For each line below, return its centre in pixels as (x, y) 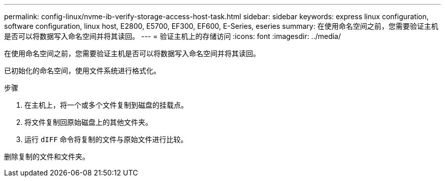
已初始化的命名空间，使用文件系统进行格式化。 (82, 71)
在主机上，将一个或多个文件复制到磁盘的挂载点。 (106, 105)
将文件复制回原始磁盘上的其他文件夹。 (88, 122)
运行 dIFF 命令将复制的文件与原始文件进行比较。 (106, 139)
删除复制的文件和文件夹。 (47, 156)
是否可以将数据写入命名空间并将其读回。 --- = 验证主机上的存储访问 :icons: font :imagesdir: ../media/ (173, 36)
